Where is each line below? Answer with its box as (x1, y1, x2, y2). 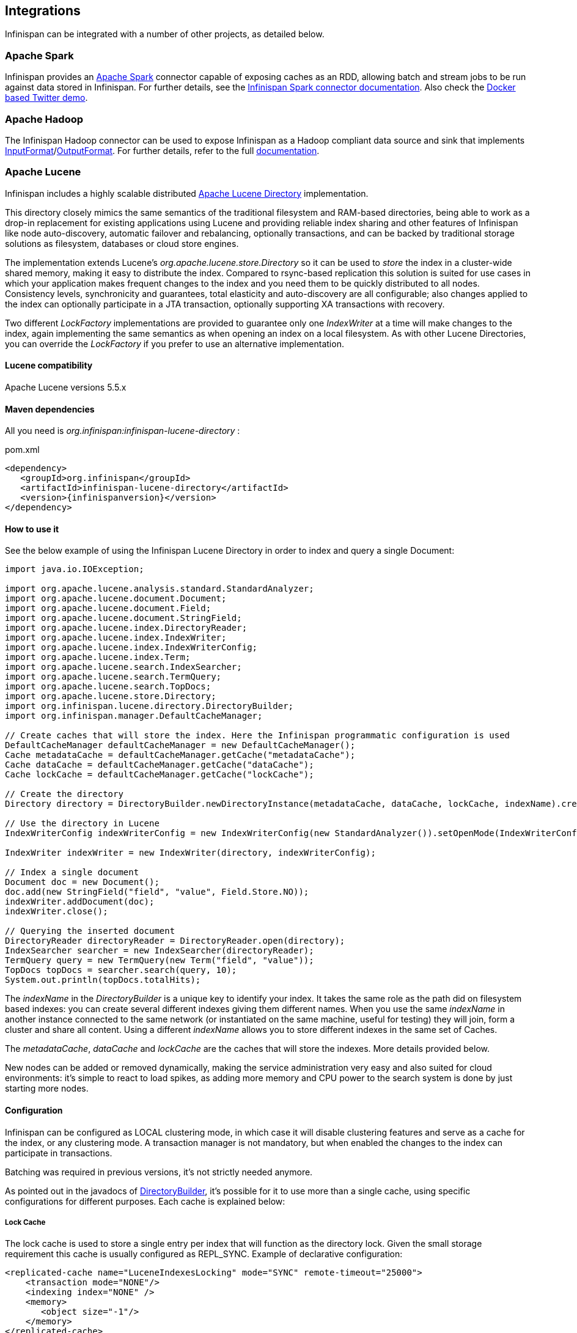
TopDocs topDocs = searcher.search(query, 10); (5, 965, 237, 975)
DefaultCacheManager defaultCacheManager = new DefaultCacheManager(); (5, 740, 356, 751)
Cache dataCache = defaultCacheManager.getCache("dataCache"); (5, 760, 314, 770)
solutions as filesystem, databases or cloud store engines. (5, 238, 239, 249)
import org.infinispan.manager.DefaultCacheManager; (5, 711, 263, 721)
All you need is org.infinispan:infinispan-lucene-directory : (5, 425, 240, 436)
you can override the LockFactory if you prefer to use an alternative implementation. (5, 338, 344, 349)
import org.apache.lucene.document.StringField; (5, 613, 242, 623)
